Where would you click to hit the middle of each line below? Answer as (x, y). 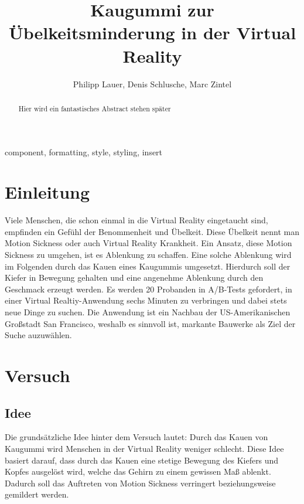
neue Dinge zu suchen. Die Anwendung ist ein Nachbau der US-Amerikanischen (148, 312)
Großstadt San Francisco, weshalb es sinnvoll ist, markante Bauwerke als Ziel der (150, 323)
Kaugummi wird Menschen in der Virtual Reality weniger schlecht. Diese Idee (144, 448)
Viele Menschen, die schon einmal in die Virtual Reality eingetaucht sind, (136, 220)
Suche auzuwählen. (38, 335)
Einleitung (47, 192)
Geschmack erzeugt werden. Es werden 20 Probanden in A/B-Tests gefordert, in (148, 289)
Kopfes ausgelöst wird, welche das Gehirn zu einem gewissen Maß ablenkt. (138, 471)
